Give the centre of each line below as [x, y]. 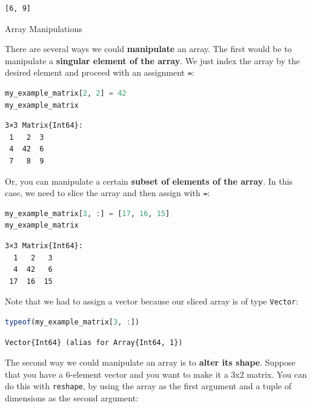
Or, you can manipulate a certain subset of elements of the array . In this [149, 181]
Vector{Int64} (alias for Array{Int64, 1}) [94, 342]
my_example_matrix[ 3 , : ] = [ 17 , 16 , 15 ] [88, 213]
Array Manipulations [44, 28]
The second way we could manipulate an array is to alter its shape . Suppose [150, 362]
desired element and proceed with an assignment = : [100, 72]
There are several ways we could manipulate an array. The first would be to [148, 49]
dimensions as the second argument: [72, 398]
